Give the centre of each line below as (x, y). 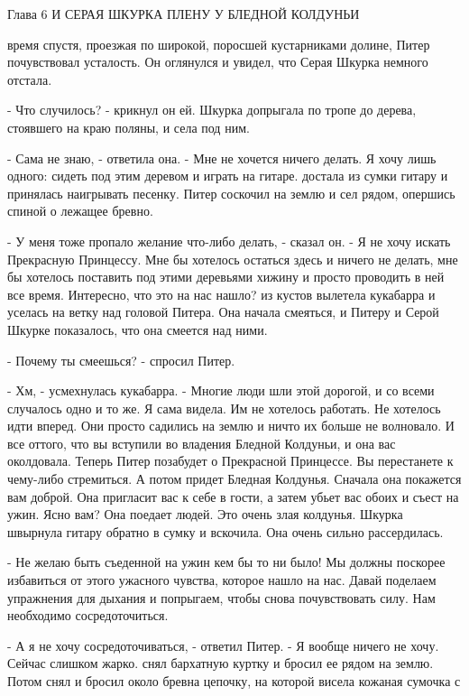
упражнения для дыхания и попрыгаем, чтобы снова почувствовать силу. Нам (221, 597)
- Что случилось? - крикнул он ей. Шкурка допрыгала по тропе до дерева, (212, 110)
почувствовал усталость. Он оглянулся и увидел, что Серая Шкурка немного (218, 62)
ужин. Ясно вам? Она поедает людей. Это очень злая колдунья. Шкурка (205, 514)
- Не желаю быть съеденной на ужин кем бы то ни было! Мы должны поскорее (226, 562)
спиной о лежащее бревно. (80, 211)
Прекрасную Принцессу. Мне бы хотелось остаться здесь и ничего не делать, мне (233, 259)
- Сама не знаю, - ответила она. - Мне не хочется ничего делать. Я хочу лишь (222, 158)
